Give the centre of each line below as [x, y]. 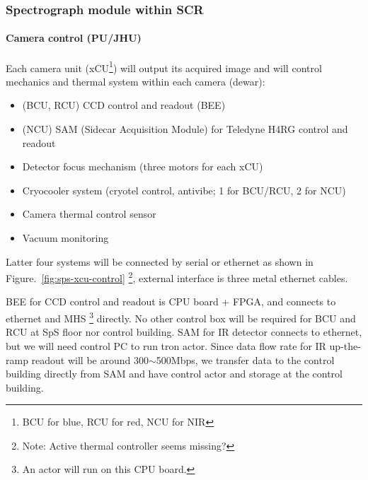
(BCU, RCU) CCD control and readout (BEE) [124, 105]
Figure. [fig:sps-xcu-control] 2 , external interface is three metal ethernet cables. [177, 277]
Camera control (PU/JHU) [74, 38]
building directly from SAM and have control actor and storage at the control [174, 374]
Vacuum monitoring [65, 238]
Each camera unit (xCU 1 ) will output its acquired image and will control [164, 66]
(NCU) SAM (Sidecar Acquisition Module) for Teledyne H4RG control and [185, 129]
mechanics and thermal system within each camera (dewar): [136, 81]
